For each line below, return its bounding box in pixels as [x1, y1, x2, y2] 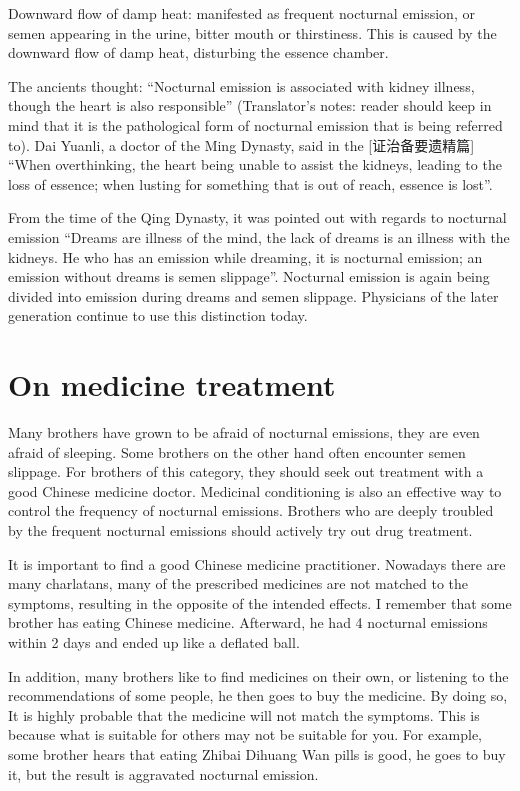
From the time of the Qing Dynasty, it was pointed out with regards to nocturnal [8, 207, 507, 228]
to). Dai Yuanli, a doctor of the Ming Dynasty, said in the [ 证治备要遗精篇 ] [8, 134, 475, 155]
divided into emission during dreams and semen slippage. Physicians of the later [8, 285, 499, 306]
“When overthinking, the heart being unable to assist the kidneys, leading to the [8, 154, 502, 175]
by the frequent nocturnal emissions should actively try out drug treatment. [8, 520, 473, 540]
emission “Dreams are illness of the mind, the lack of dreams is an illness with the [8, 226, 510, 247]
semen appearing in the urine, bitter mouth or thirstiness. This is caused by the [8, 22, 497, 43]
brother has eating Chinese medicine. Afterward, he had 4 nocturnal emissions [8, 612, 488, 633]
